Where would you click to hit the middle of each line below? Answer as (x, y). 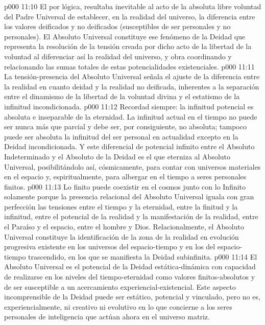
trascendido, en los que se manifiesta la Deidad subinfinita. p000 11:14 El (143, 256)
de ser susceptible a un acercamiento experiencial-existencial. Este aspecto (120, 286)
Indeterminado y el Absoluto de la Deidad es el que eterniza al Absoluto (117, 156)
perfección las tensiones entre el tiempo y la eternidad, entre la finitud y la (121, 206)
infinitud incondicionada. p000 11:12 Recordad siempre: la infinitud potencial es (129, 106)
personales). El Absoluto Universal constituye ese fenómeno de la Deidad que (125, 36)
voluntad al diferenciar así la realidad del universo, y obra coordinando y (118, 56)
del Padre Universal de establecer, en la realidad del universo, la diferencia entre (130, 16)
